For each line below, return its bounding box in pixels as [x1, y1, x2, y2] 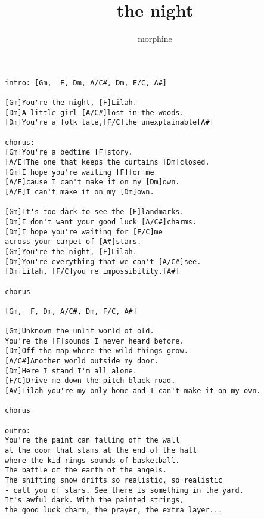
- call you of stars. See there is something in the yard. [5, 486, 244, 495]
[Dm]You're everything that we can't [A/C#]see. [5, 257, 201, 266]
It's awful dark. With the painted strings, [5, 496, 184, 505]
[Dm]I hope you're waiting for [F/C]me [5, 227, 163, 236]
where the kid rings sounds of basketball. [5, 456, 180, 465]
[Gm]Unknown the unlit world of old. [5, 327, 154, 336]
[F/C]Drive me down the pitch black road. [5, 376, 176, 385]
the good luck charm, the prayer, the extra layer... [5, 505, 223, 514]
